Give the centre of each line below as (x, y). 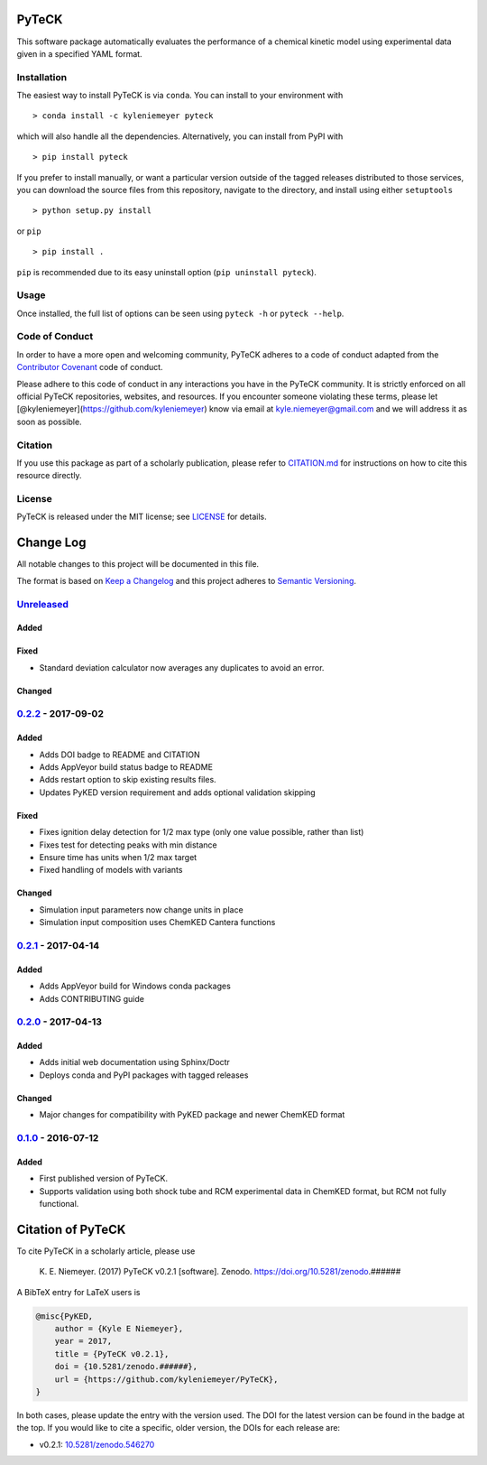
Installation (42, 77)
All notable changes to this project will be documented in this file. (138, 564)
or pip (29, 231)
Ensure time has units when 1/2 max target (118, 858)
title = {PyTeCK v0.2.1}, (112, 1354)
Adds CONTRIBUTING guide (92, 998)
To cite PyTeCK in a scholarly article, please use (106, 1251)
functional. (59, 1204)
